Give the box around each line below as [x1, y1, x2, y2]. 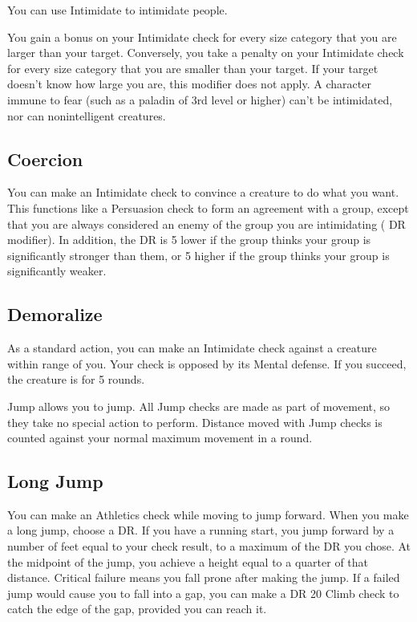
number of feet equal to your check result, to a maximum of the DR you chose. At [7, 538, 411, 555]
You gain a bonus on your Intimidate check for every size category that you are [7, 28, 397, 45]
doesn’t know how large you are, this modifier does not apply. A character [7, 75, 371, 92]
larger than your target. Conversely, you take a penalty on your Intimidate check [7, 44, 404, 61]
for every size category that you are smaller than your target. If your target [7, 59, 379, 76]
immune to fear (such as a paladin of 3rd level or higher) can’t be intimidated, [7, 91, 393, 108]
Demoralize [7, 302, 103, 327]
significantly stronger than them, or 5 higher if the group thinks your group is [7, 246, 390, 263]
